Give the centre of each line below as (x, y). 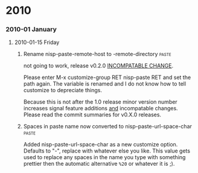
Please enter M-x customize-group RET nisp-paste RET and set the (107, 77)
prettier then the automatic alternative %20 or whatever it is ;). (99, 164)
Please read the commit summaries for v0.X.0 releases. (92, 115)
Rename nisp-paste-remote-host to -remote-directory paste (97, 54)
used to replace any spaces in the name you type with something (104, 157)
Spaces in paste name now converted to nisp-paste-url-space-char (108, 127)
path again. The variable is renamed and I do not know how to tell (105, 84)
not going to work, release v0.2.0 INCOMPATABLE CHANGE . (98, 66)
